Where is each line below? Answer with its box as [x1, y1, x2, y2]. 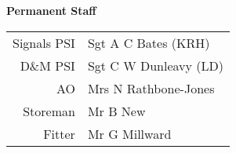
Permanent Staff [6, 2, 96, 18]
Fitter [43, 124, 75, 143]
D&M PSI [20, 56, 75, 75]
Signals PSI [13, 33, 75, 52]
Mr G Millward [87, 124, 172, 143]
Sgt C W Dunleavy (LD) [87, 56, 224, 75]
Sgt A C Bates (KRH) [87, 33, 210, 52]
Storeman [23, 101, 75, 120]
